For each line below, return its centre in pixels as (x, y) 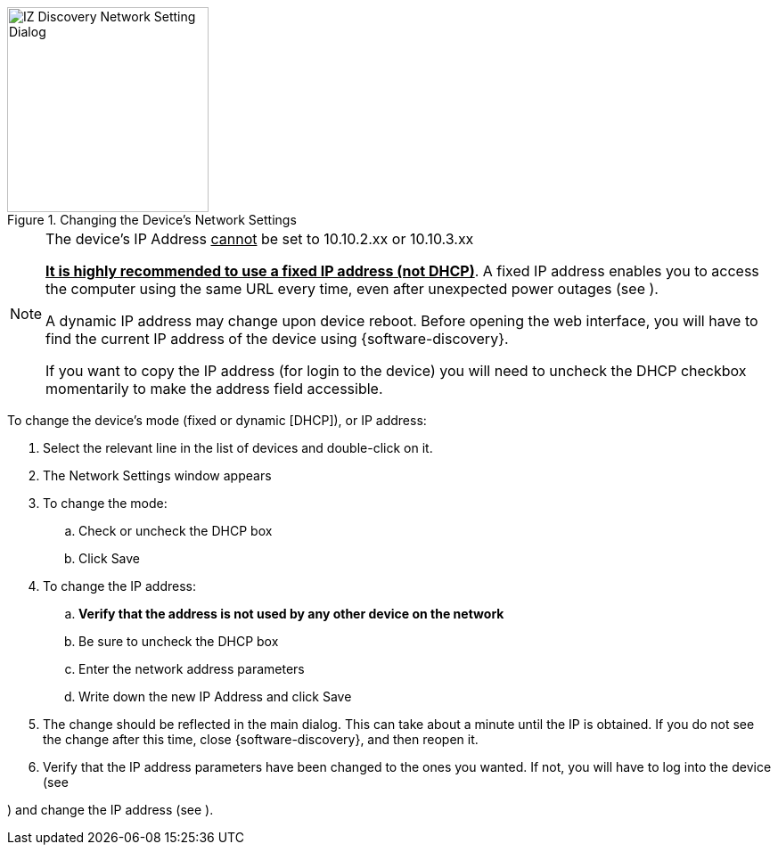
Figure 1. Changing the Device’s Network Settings (152, 220)
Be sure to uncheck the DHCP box (179, 641)
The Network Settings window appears (157, 475)
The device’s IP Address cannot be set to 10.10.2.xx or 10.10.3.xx (260, 239)
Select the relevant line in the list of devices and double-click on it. (238, 448)
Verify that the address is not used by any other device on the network (291, 614)
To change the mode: (105, 503)
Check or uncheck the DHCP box (176, 531)
